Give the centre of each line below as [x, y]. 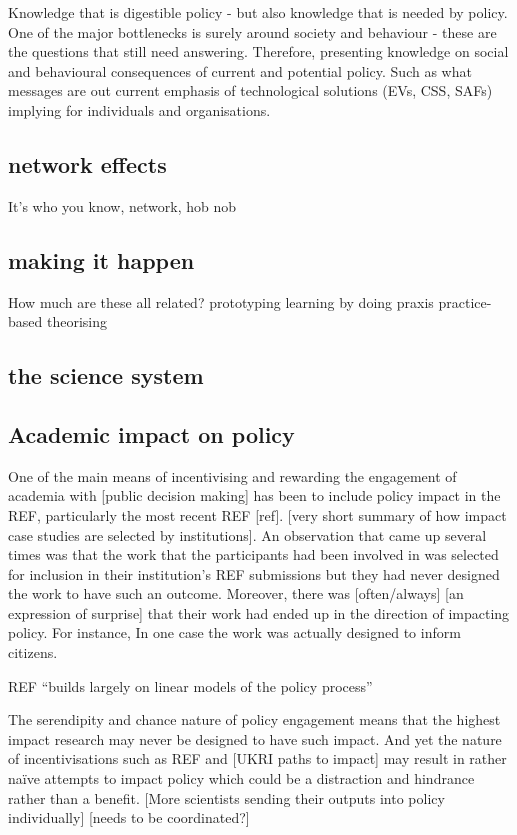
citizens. [33, 652]
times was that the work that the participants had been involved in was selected [253, 554]
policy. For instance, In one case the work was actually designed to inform [234, 632]
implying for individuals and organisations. [139, 109]
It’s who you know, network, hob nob [122, 205]
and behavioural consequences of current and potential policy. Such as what [240, 70]
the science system [106, 375]
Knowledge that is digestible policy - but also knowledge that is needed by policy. [258, 12]
